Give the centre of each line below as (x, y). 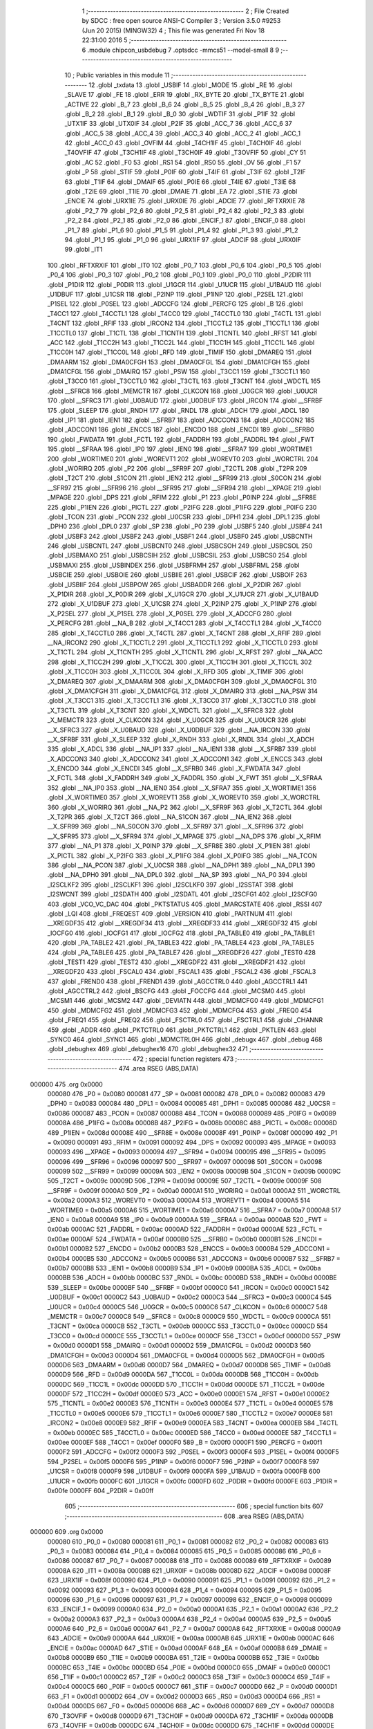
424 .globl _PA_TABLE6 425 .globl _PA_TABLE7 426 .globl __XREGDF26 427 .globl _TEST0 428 (181, 952)
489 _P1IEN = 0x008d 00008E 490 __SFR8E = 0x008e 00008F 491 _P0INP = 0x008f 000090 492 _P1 (192, 1132)
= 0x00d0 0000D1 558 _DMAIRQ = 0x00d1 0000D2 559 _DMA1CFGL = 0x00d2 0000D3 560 (179, 1346)
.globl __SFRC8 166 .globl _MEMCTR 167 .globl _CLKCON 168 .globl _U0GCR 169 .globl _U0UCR (182, 391)
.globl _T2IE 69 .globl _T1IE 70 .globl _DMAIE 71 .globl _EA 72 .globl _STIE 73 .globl (181, 192)
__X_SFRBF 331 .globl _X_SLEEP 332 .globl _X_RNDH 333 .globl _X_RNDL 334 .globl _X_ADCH (181, 739)
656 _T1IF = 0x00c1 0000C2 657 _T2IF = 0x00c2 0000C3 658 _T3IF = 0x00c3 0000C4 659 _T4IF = (189, 1677)
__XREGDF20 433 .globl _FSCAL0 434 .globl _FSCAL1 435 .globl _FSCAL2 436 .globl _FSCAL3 (182, 972)
